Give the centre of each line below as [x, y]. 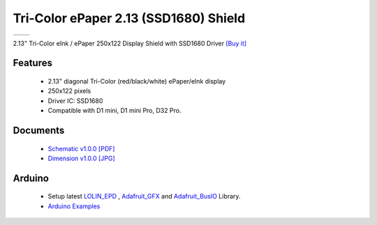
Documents [39, 130]
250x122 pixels [69, 91]
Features [32, 63]
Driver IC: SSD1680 [75, 100]
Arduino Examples [74, 206]
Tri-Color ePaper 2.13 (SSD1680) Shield [129, 18]
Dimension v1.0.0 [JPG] [81, 158]
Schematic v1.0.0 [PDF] [81, 148]
